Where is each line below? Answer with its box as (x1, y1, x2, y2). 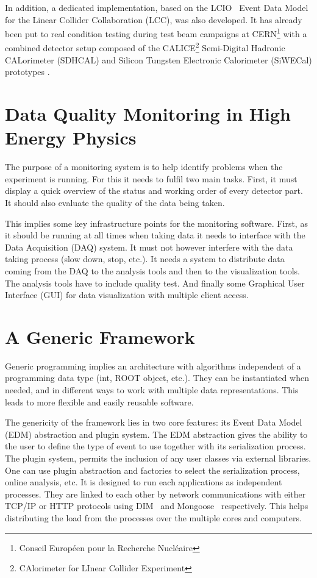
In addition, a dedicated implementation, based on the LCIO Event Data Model (5, 1, 308, 13)
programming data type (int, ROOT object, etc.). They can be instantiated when (5, 371, 309, 384)
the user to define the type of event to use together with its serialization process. (5, 440, 306, 452)
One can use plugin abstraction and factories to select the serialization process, (5, 463, 300, 476)
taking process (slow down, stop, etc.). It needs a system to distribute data (5, 252, 285, 265)
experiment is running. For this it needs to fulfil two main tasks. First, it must (5, 172, 297, 185)
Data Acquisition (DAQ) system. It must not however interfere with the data (5, 240, 293, 253)
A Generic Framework (5, 324, 195, 349)
